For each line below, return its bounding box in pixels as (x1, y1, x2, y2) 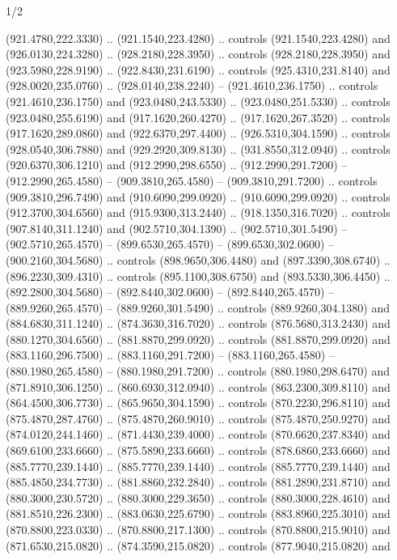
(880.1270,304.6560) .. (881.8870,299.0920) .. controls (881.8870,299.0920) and (6, 330, 391, 347)
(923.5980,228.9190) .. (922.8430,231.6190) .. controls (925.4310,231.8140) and (6, 61, 391, 78)
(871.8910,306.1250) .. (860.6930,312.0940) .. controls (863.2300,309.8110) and (6, 378, 391, 395)
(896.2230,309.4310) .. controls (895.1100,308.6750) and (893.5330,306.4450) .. (6, 267, 391, 284)
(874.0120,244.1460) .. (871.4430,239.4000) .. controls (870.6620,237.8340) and (6, 426, 391, 443)
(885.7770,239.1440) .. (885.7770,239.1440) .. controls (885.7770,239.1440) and (6, 457, 391, 474)
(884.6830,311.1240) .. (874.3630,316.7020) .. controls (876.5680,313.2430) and (6, 315, 391, 332)
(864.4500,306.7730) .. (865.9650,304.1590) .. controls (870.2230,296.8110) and (6, 394, 391, 411)
